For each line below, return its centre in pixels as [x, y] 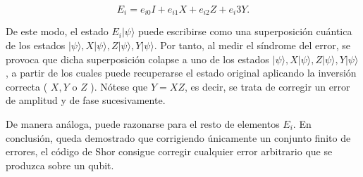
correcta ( [27, 86]
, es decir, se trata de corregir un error [267, 86]
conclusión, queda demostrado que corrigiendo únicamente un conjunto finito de [178, 137]
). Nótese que [119, 86]
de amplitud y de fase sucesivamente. [86, 100]
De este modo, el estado [57, 31]
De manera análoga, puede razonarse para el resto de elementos [143, 124]
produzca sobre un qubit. [60, 165]
